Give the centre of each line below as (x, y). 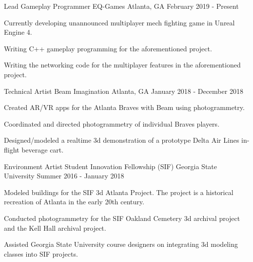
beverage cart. (43, 149)
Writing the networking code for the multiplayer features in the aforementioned (122, 65)
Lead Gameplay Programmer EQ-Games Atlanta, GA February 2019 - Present (121, 6)
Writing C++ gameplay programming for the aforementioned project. (108, 48)
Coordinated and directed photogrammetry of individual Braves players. (112, 123)
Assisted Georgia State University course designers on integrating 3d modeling (121, 244)
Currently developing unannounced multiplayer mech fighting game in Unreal (119, 22)
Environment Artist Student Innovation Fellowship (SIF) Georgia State (110, 166)
